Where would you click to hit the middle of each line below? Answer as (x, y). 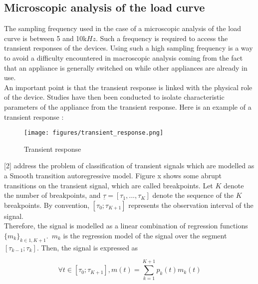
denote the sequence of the (193, 195)
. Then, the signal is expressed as (87, 247)
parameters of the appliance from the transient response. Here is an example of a (128, 106)
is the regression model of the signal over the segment (145, 235)
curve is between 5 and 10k (45, 38)
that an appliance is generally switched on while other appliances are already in (126, 67)
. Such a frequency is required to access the (162, 38)
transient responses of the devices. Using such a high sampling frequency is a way (129, 48)
